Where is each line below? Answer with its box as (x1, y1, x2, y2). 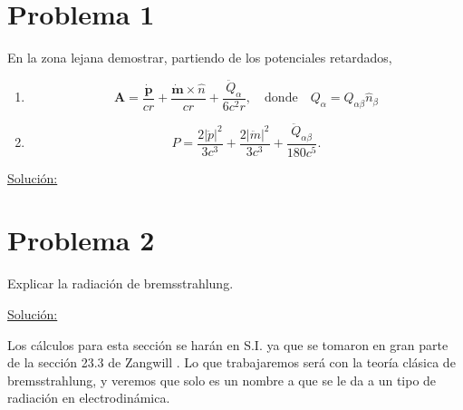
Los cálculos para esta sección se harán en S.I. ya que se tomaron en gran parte (7, 335, 449, 354)
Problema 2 (7, 221, 155, 259)
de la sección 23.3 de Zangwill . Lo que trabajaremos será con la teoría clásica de (7, 353, 456, 372)
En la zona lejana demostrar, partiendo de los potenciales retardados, (7, 48, 392, 67)
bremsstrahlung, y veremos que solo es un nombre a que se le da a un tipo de (7, 370, 437, 389)
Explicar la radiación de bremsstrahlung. (7, 274, 234, 293)
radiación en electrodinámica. (7, 388, 170, 407)
